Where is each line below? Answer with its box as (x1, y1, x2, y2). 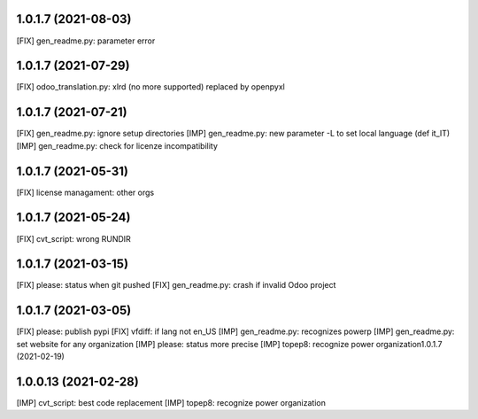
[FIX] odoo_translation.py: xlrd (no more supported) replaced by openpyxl (16, 81, 285, 92)
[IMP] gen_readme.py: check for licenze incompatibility (16, 140, 219, 151)
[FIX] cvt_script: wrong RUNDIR (16, 233, 132, 244)
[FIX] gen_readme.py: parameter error (16, 35, 156, 46)
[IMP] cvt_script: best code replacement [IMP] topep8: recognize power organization (16, 398, 327, 408)
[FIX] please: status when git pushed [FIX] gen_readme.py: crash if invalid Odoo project (16, 280, 336, 291)
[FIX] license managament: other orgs (16, 187, 155, 198)
